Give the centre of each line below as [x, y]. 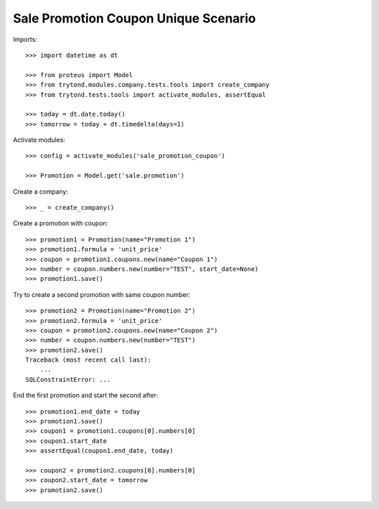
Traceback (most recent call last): [88, 360]
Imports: [25, 39]
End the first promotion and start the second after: [85, 395]
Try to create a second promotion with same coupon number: [102, 294]
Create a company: [40, 191]
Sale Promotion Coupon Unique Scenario [134, 18]
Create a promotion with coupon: [61, 223]
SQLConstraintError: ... [68, 379]
